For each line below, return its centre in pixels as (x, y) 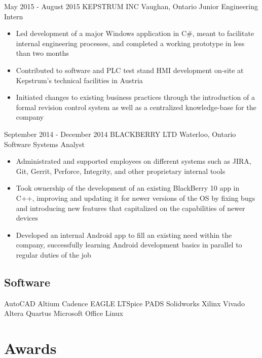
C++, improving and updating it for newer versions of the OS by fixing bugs (136, 198)
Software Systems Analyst (44, 144)
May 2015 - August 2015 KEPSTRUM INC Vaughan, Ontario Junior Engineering (131, 6)
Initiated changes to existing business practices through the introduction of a (135, 97)
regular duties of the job (53, 254)
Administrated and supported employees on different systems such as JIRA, (134, 161)
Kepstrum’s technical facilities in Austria (79, 80)
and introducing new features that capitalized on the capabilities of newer (130, 208)
